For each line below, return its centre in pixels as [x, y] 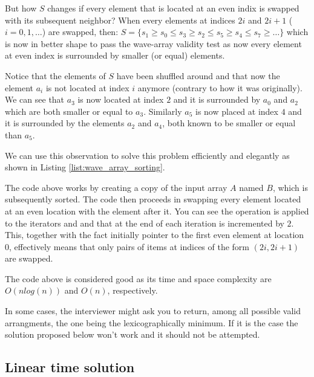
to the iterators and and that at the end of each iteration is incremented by [145, 223]
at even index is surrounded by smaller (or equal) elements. [115, 55]
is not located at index [87, 87]
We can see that [35, 99]
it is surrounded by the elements [65, 123]
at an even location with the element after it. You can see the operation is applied [157, 211]
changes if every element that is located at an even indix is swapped [173, 8]
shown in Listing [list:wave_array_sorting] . [85, 167]
